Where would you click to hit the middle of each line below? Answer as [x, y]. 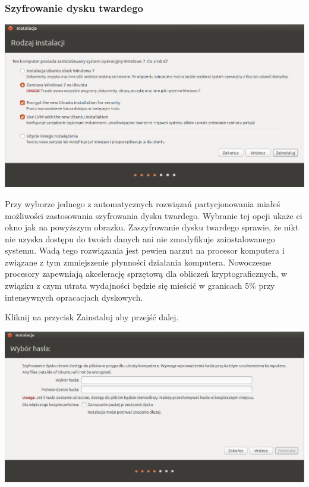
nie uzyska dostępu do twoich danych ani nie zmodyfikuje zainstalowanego [140, 238]
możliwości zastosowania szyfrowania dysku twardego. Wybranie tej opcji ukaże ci [154, 215]
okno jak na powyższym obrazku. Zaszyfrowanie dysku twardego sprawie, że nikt [152, 227]
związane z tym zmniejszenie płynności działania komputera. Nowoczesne [138, 262]
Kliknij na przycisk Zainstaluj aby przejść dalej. [92, 317]
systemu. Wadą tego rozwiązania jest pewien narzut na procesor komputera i [145, 250]
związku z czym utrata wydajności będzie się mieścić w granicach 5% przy [140, 285]
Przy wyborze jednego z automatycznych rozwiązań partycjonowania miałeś [143, 203]
